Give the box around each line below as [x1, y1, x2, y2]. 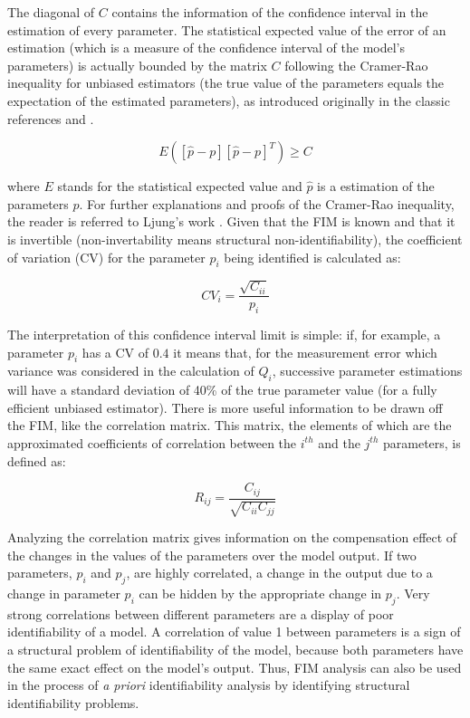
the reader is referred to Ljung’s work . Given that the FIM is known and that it [7, 212, 456, 231]
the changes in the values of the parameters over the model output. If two [7, 545, 417, 564]
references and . [7, 109, 94, 128]
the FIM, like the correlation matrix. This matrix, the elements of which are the [7, 416, 452, 435]
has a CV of [82, 342, 149, 361]
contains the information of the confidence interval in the [111, 3, 428, 21]
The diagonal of [7, 3, 95, 21]
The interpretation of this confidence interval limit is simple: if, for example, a [7, 324, 441, 343]
